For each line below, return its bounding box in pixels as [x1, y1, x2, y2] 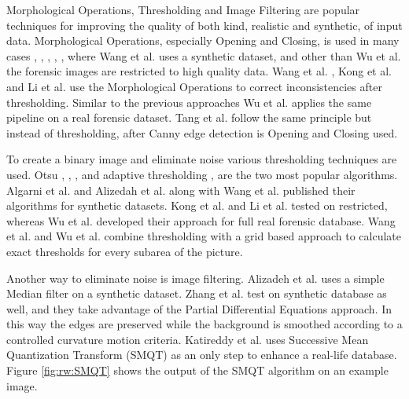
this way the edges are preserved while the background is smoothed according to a [6, 316, 403, 332]
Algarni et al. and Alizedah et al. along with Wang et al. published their [6, 181, 356, 198]
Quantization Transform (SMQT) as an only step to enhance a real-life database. [6, 346, 397, 363]
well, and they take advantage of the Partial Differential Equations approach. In [6, 300, 392, 317]
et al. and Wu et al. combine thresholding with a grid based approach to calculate [6, 228, 401, 244]
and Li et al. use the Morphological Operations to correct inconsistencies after [6, 78, 382, 94]
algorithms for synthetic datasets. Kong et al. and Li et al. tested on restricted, [6, 197, 388, 214]
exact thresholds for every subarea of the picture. [6, 243, 243, 259]
